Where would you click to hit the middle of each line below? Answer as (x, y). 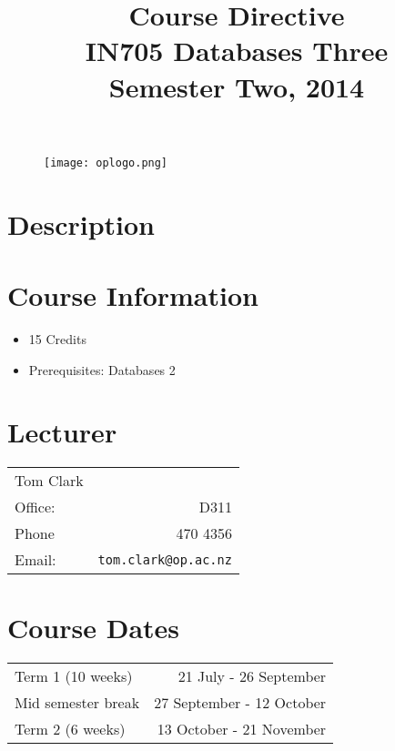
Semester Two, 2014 (237, 86)
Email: (35, 560)
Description (81, 223)
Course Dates (94, 628)
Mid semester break (77, 703)
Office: (35, 507)
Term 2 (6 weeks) (70, 729)
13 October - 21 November (242, 729)
